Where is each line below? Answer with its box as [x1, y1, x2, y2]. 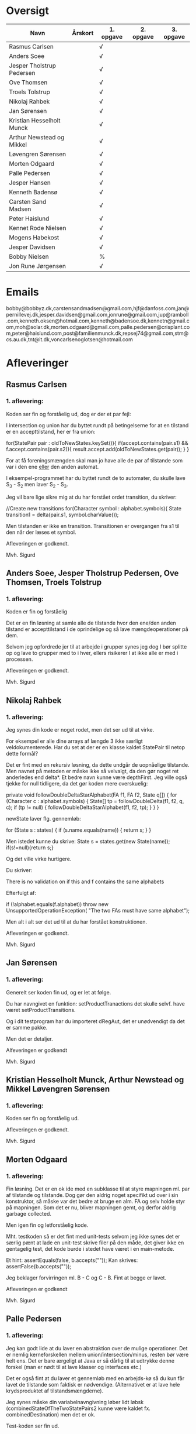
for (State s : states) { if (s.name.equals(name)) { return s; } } [6, 826, 152, 833]
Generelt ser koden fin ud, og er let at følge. [6, 989, 111, 996]
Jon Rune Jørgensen [9, 262, 66, 270]
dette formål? [6, 750, 38, 757]
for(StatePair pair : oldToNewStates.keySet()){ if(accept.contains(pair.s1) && [6, 439, 188, 446]
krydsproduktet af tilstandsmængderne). [6, 1387, 104, 1394]
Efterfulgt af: [6, 889, 37, 896]
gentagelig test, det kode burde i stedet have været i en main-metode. [6, 1245, 174, 1252]
